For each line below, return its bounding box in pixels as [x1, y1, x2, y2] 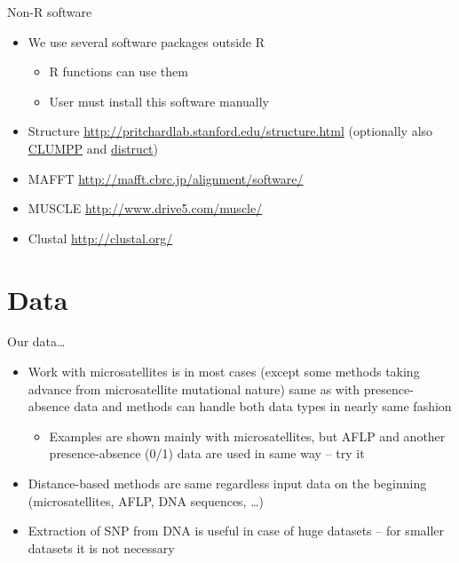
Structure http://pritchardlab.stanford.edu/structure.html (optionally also [28, 122, 433, 140]
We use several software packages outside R [28, 32, 265, 51]
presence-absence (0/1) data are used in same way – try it [49, 444, 365, 463]
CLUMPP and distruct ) [28, 139, 158, 157]
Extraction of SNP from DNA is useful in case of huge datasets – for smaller [28, 521, 445, 540]
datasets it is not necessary [28, 538, 175, 557]
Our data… [7, 332, 66, 351]
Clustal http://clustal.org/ [28, 228, 173, 247]
